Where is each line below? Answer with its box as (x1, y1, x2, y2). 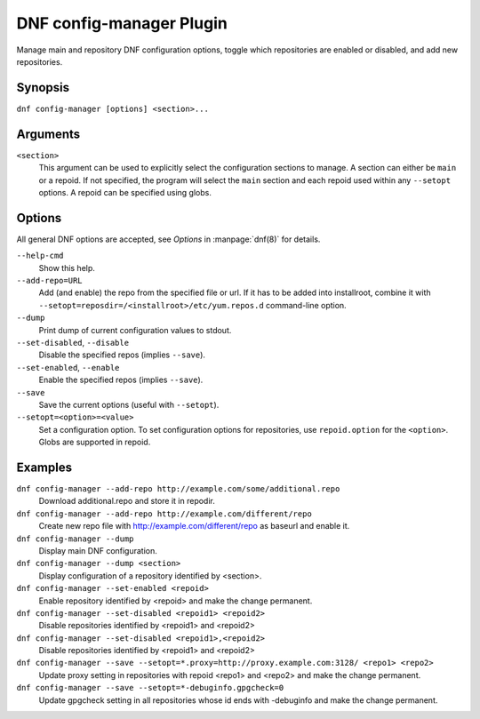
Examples (16, 459, 73, 475)
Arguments (16, 126, 81, 141)
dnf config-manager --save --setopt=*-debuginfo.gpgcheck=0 (16, 683, 284, 693)
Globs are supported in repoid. (38, 436, 151, 448)
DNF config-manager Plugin (16, 13, 228, 33)
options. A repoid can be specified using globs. (38, 187, 212, 197)
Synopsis (16, 80, 70, 95)
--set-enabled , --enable (16, 362, 120, 372)
